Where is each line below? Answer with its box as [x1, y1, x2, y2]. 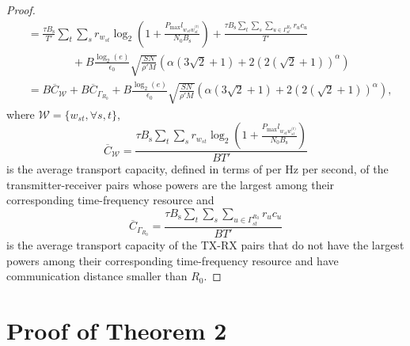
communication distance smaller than [6, 268, 188, 284]
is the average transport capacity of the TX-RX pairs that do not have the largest [6, 237, 404, 253]
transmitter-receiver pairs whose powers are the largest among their [6, 176, 335, 192]
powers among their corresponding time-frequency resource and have [6, 252, 339, 268]
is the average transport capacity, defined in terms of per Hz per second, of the [6, 161, 389, 177]
